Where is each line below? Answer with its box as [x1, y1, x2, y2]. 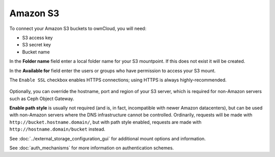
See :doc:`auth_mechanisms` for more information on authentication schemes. [9, 145, 174, 151]
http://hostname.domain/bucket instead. [9, 126, 105, 132]
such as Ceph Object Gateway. [9, 96, 74, 102]
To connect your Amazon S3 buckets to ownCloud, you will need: [9, 25, 147, 32]
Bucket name [22, 49, 50, 55]
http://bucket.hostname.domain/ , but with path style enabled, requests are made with [9, 119, 202, 125]
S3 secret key [22, 42, 51, 48]
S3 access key [22, 35, 53, 41]
